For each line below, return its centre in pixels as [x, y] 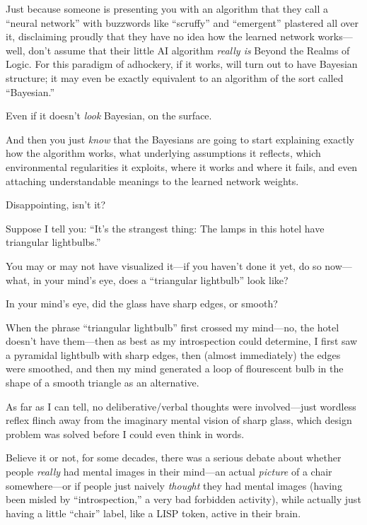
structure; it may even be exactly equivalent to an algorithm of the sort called [175, 77]
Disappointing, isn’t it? [56, 205]
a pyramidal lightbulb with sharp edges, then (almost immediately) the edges [173, 354]
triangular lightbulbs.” [53, 242]
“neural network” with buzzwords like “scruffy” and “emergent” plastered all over [182, 22]
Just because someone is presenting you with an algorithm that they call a [167, 8]
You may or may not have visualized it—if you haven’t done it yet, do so [164, 265]
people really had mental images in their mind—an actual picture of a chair [169, 472]
